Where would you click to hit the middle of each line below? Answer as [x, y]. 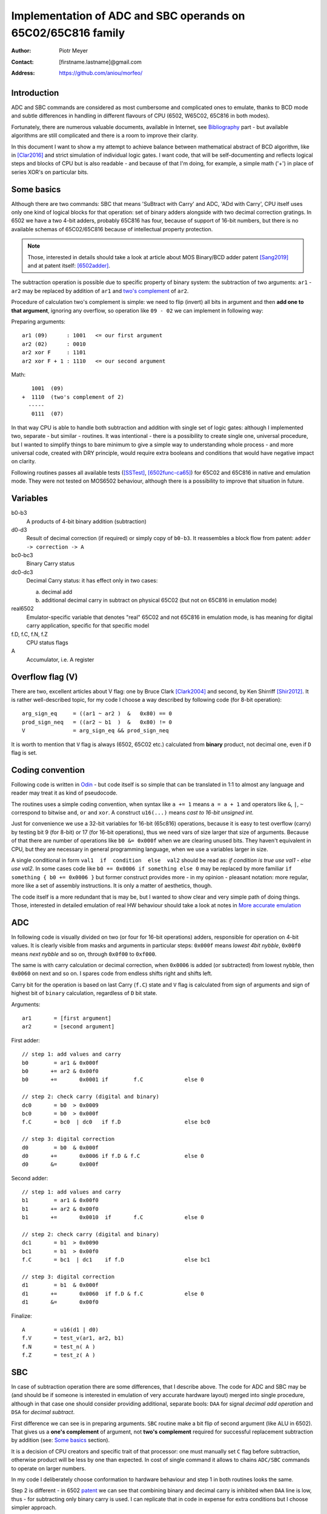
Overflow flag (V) [45, 677]
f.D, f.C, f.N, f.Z [30, 634]
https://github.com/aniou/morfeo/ [101, 73]
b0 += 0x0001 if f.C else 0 [113, 1080]
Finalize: [22, 1316]
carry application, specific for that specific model [88, 626]
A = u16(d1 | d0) [61, 1330]
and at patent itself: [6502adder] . [69, 266]
